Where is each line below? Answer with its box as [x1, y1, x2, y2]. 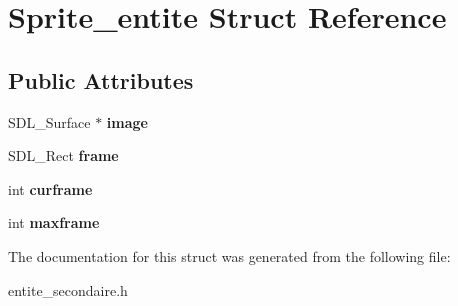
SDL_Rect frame [8, 145, 119, 166]
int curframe [8, 178, 93, 199]
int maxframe [8, 212, 100, 233]
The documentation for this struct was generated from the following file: [8, 245, 451, 266]
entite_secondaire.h [8, 279, 128, 300]
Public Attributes [8, 64, 194, 95]
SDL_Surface [8, 111, 91, 132]
